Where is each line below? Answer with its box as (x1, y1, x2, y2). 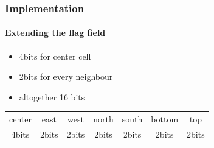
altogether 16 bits (19, 90, 85, 103)
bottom (151, 113, 179, 125)
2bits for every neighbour (19, 70, 113, 83)
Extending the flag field (5, 26, 106, 39)
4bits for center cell (19, 49, 91, 62)
